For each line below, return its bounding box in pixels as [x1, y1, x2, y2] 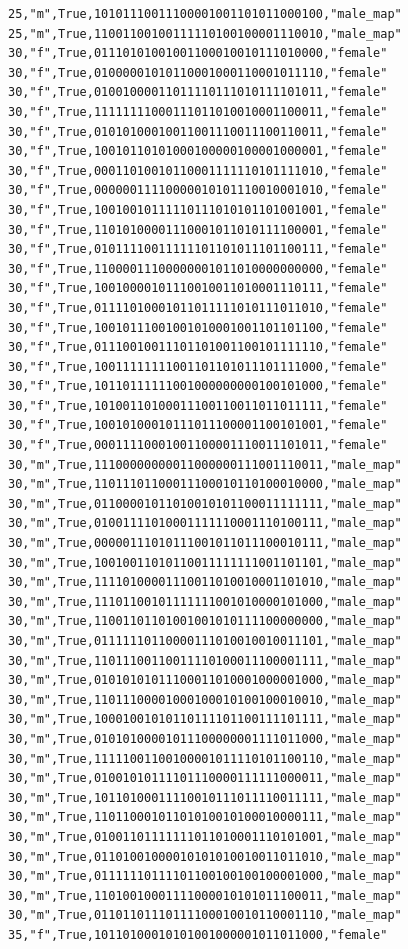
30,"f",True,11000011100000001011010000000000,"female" [8, 261, 388, 276]
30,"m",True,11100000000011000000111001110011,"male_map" [8, 457, 402, 472]
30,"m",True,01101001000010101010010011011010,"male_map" [8, 849, 402, 864]
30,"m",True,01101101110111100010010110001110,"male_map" [8, 908, 402, 923]
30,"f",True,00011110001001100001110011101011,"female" [8, 438, 388, 453]
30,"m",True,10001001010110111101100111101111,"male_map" [8, 712, 402, 727]
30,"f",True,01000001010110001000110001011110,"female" [8, 65, 388, 80]
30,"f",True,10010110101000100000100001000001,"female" [8, 144, 388, 159]
